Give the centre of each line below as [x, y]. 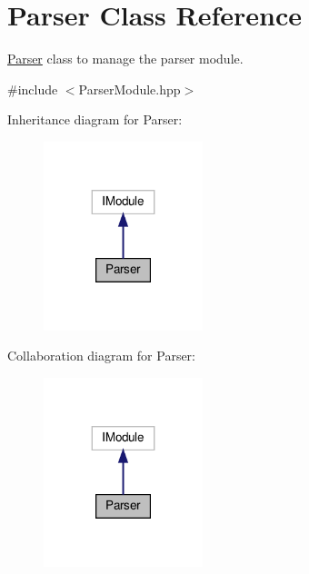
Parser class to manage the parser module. [125, 59]
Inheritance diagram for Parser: [95, 119]
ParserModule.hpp [130, 89]
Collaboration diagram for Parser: [102, 356]
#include [33, 89]
